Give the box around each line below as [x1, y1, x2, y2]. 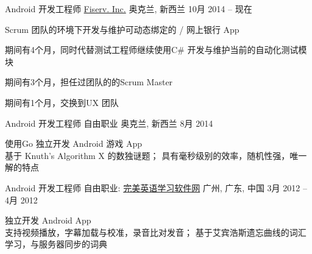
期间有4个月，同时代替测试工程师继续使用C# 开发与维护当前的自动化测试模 [5, 43, 307, 56]
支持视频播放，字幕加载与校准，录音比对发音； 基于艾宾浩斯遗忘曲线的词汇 [5, 225, 307, 238]
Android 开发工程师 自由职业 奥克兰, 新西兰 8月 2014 [5, 116, 213, 129]
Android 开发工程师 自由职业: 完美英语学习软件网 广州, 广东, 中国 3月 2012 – [5, 181, 307, 194]
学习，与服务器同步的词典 [5, 238, 107, 250]
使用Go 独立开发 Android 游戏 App [5, 137, 142, 150]
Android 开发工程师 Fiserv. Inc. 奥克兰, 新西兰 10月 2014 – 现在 [5, 2, 252, 15]
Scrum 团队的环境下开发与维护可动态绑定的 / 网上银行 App [5, 23, 239, 35]
